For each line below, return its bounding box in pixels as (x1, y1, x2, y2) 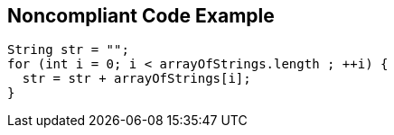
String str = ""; (7, 42, 129, 58)
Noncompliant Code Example (7, 4, 275, 27)
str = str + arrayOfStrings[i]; (22, 71, 251, 86)
